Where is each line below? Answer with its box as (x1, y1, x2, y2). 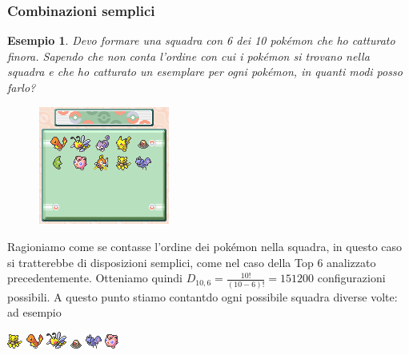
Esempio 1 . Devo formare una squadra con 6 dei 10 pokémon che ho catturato (7, 32, 395, 49)
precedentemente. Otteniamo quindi (7, 269, 182, 286)
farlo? (7, 79, 36, 95)
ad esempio (7, 304, 62, 321)
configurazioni (317, 269, 386, 286)
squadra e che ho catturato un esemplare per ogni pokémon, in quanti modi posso (7, 63, 403, 80)
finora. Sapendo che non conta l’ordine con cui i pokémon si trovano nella (7, 47, 370, 64)
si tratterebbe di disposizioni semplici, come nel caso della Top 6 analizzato (7, 253, 376, 270)
